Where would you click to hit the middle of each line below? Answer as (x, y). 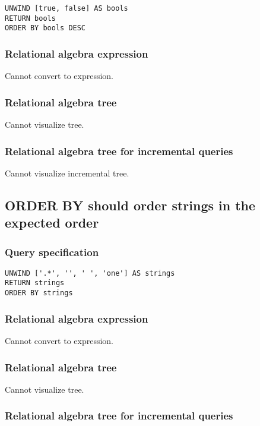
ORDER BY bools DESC (45, 28)
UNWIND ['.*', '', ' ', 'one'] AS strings (90, 273)
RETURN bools (30, 18)
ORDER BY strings (39, 293)
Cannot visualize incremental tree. (67, 173)
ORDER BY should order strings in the (130, 205)
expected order (52, 223)
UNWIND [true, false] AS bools (66, 8)
